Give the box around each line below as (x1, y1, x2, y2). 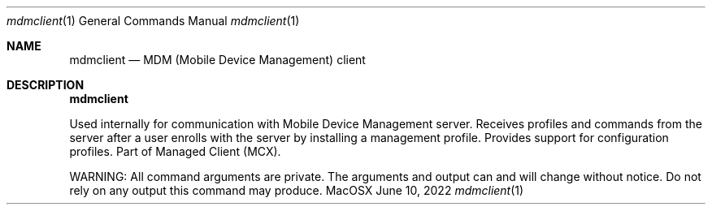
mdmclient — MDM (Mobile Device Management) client (69, 53, 366, 67)
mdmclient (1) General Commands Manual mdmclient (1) (7, 14, 300, 28)
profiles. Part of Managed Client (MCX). (69, 144, 281, 158)
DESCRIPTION (7, 78, 85, 92)
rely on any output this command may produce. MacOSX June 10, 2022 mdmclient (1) (69, 183, 524, 197)
